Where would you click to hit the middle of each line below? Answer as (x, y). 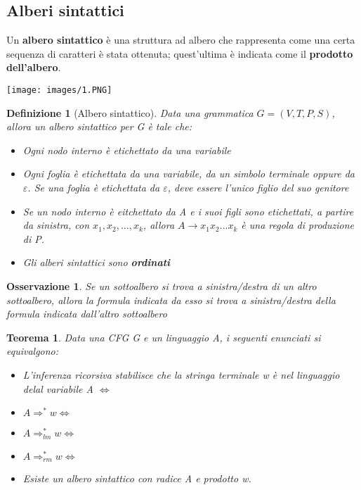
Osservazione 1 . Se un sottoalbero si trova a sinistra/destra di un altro (162, 285)
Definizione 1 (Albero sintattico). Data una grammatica (130, 112)
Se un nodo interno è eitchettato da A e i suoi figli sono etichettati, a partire (188, 211)
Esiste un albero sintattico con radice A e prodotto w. (137, 478)
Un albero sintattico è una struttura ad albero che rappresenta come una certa (181, 40)
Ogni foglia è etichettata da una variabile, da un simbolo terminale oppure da (189, 174)
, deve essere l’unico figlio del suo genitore (258, 188)
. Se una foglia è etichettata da (94, 188)
